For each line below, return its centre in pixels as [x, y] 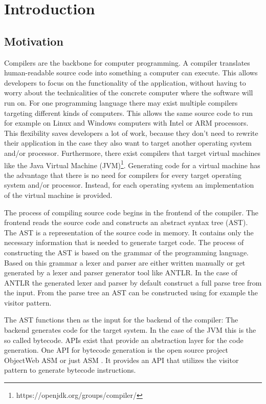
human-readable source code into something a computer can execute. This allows [131, 73]
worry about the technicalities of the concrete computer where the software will [129, 93]
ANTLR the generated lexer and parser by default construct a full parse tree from [133, 282]
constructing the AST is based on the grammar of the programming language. [126, 252]
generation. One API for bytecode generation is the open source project [116, 350]
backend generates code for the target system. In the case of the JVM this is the [130, 330]
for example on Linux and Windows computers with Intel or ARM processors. [126, 123]
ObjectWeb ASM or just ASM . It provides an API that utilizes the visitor [121, 360]
